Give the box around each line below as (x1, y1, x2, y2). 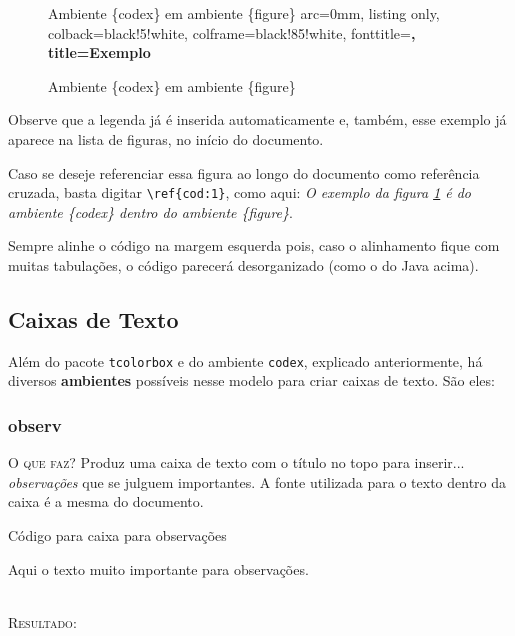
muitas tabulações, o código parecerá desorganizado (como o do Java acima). (8, 255, 479, 275)
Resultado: (8, 611, 77, 632)
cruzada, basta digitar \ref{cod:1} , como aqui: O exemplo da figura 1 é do (8, 182, 472, 203)
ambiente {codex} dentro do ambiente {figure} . (8, 201, 293, 222)
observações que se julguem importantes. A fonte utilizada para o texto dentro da (8, 471, 507, 492)
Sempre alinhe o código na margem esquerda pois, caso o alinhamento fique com (8, 235, 500, 256)
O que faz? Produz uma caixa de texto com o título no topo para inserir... (8, 452, 465, 473)
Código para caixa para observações (8, 525, 227, 546)
